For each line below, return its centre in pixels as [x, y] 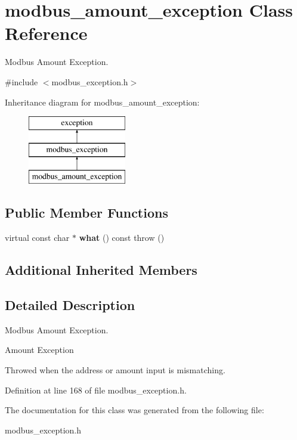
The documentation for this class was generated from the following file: [134, 410]
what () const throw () [122, 238]
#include [21, 81]
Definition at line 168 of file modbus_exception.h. [96, 390]
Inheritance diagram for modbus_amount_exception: [102, 102]
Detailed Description [70, 305]
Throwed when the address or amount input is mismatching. [115, 370]
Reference [46, 33]
